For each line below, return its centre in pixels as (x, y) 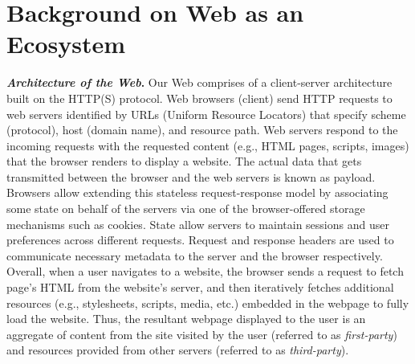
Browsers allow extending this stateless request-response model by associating (197, 192)
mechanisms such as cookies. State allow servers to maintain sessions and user (198, 224)
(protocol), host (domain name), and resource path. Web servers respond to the (202, 130)
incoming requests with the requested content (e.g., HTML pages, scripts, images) (208, 145)
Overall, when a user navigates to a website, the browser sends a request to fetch (205, 271)
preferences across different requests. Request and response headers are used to (200, 240)
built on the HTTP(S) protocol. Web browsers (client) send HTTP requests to (199, 98)
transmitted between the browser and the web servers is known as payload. (191, 176)
